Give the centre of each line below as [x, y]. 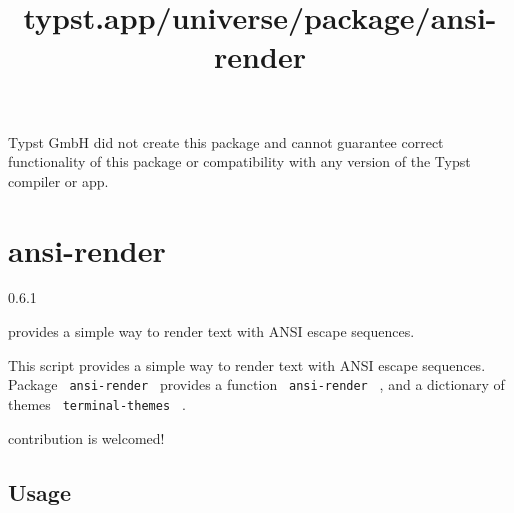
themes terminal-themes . [97, 403]
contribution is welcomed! [86, 437]
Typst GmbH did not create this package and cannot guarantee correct [226, 141]
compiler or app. [58, 180]
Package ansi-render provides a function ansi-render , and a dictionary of [256, 384]
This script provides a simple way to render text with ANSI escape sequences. [247, 364]
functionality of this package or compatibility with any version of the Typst [239, 161]
